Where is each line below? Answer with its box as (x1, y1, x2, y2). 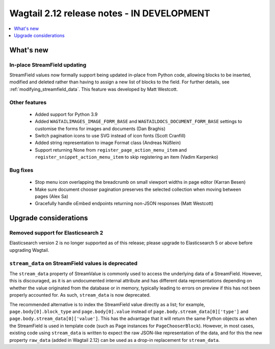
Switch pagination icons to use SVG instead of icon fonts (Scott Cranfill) (35, 133, 186, 138)
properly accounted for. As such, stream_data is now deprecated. (9, 292, 151, 298)
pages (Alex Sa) (35, 193, 69, 199)
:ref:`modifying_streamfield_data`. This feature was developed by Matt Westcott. (9, 86, 178, 92)
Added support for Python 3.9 (35, 111, 98, 117)
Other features (9, 99, 47, 106)
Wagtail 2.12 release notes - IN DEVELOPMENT (9, 8, 210, 19)
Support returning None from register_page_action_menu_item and (35, 147, 187, 153)
